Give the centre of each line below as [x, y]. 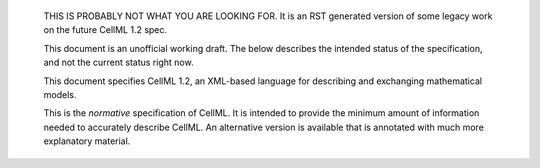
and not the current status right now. [118, 62]
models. [60, 94]
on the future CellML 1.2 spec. [105, 30]
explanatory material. [87, 141]
